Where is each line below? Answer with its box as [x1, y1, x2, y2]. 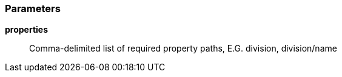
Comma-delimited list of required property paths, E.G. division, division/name [29, 43, 337, 54]
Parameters [5, 2, 61, 15]
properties [5, 24, 49, 35]
